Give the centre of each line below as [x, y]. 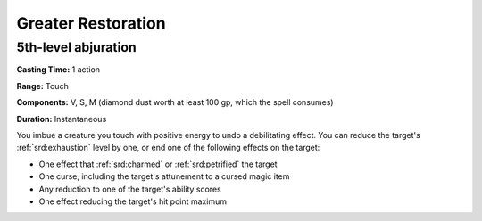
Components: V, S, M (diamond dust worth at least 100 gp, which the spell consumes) [175, 102]
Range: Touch [42, 86]
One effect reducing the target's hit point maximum [133, 201]
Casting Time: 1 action [58, 70]
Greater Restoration [91, 23]
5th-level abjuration [77, 47]
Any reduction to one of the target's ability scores [130, 189]
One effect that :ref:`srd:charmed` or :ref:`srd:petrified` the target [158, 164]
